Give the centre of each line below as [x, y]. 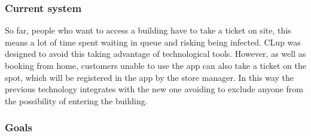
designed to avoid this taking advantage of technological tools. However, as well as [155, 54]
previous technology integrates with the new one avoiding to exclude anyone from [154, 89]
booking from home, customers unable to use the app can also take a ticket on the [155, 65]
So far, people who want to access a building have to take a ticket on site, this [148, 30]
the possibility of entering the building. [76, 100]
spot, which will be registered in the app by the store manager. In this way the [150, 77]
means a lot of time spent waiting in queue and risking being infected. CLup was [153, 42]
